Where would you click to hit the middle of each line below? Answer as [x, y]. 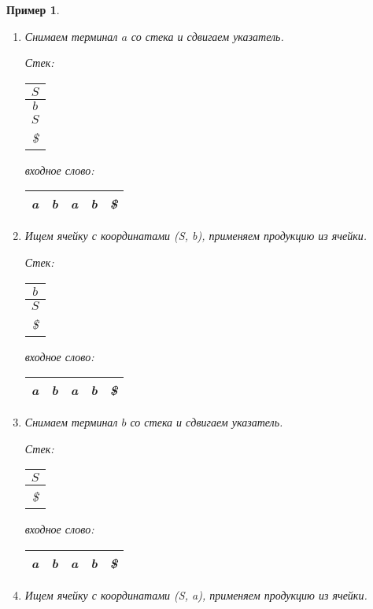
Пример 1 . [33, 9]
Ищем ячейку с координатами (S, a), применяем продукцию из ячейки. [196, 594]
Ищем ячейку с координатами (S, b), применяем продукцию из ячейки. [196, 236]
